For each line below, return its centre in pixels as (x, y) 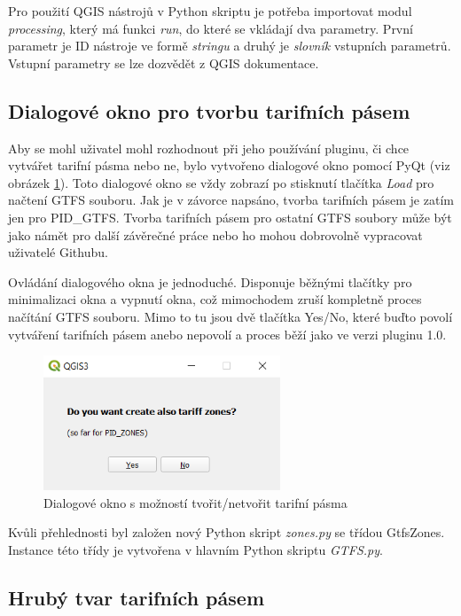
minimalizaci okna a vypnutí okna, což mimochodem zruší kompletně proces (215, 299)
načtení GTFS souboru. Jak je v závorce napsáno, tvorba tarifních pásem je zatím (231, 200)
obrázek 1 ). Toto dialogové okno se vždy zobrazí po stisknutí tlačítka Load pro (221, 182)
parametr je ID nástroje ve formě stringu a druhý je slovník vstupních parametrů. (230, 46)
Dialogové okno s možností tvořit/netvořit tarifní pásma (195, 502)
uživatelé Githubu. (58, 252)
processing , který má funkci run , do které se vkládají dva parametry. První (211, 28)
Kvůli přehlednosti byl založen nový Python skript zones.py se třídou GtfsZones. (227, 532)
